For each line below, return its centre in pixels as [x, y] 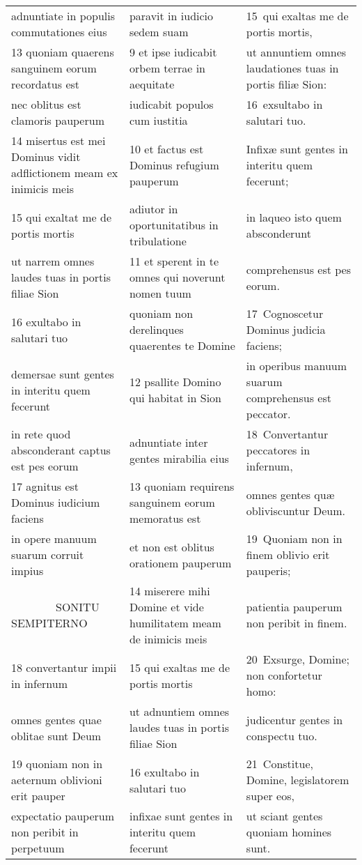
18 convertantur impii [64, 667]
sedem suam [159, 32]
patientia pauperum [294, 607]
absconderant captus [61, 450]
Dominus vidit [46, 156]
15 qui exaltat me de [61, 217]
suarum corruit [48, 554]
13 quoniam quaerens [63, 52]
